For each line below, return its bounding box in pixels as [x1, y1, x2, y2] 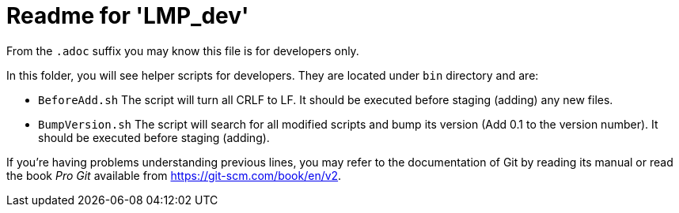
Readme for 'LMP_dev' [6, 2, 249, 29]
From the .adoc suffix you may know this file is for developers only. [6, 43, 359, 58]
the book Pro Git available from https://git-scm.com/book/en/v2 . [6, 168, 342, 182]
